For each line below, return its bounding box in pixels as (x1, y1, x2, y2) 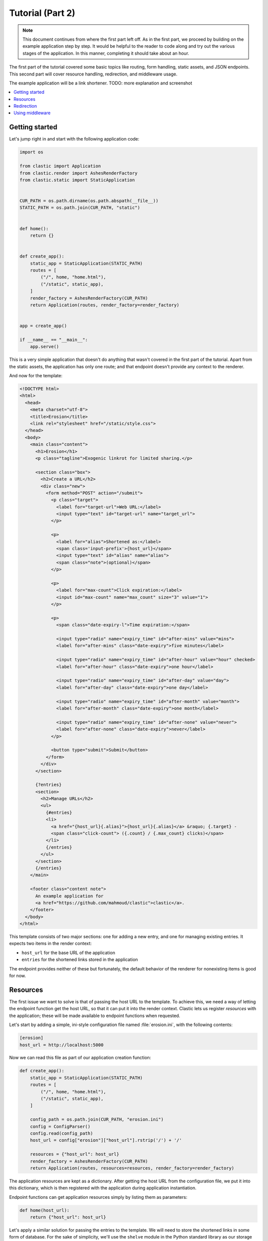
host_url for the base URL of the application (21, 950, 115, 956)
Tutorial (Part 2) (9, 7, 75, 18)
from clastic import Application (19, 163, 101, 169)
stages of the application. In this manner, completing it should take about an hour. (22, 50, 190, 56)
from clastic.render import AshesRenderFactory (19, 170, 137, 176)
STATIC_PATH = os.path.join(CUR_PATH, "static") (19, 205, 140, 210)
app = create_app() (19, 323, 67, 329)
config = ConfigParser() (30, 1123, 91, 1129)
